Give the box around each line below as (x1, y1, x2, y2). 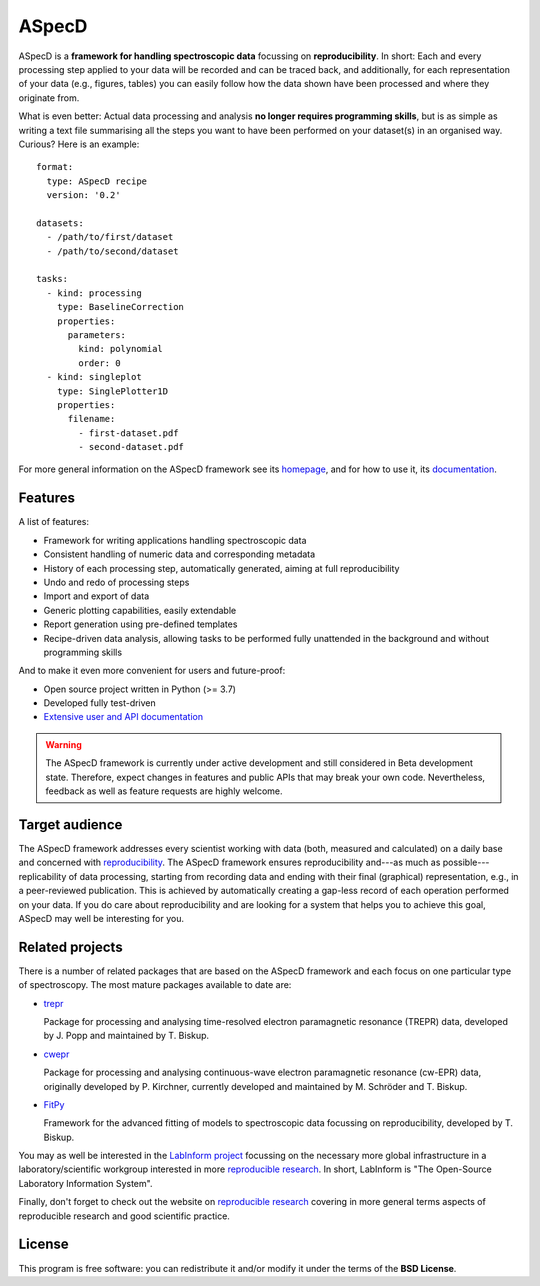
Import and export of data (43, 590, 150, 602)
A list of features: (18, 516, 90, 528)
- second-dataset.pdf (78, 441, 185, 453)
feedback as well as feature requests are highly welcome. (45, 785, 284, 797)
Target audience (18, 816, 123, 833)
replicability (18, 870, 67, 882)
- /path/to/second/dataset (46, 245, 179, 257)
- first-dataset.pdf (78, 427, 179, 439)
